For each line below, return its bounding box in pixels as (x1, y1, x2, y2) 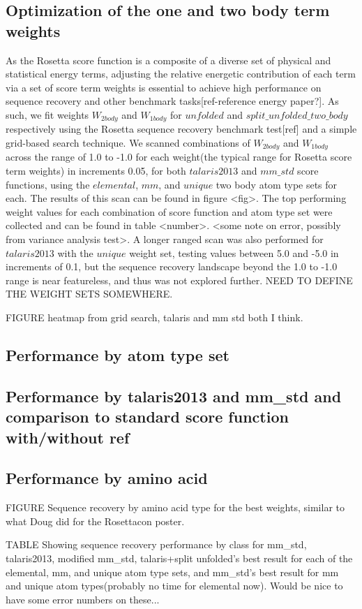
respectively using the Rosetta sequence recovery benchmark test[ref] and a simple (6, 122, 357, 136)
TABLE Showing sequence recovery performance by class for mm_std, (6, 537, 307, 552)
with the (57, 245, 93, 260)
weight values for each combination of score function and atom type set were (6, 204, 333, 219)
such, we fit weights (6, 107, 89, 122)
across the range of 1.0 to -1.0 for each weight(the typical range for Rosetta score (6, 149, 352, 164)
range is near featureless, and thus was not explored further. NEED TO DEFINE (6, 272, 353, 287)
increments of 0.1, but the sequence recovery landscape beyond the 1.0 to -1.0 (6, 259, 338, 274)
